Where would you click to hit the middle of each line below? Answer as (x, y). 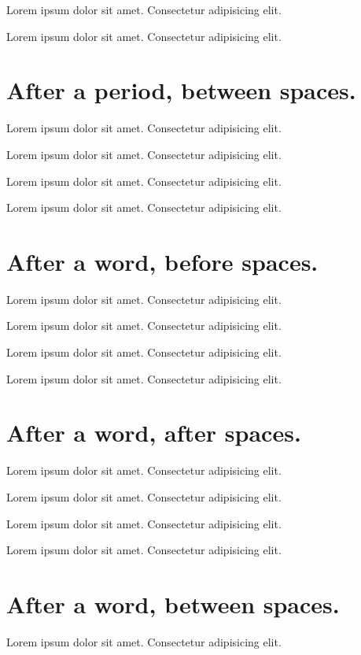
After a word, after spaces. (154, 433)
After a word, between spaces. (173, 603)
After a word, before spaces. (162, 261)
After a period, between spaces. (181, 90)
